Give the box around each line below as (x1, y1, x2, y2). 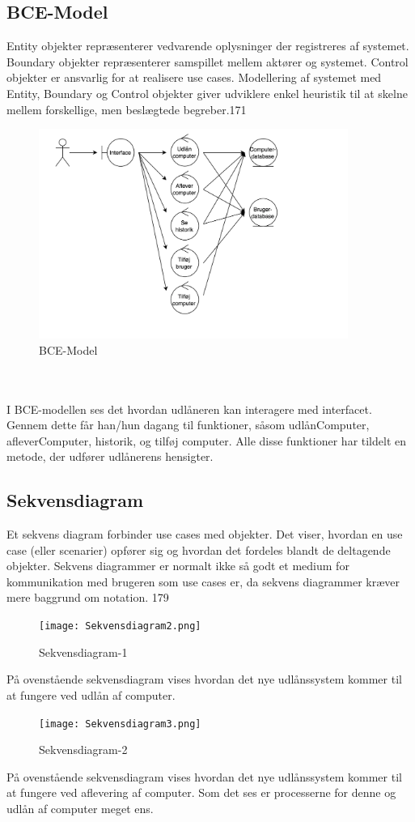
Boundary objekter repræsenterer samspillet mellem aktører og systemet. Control (6, 53, 409, 70)
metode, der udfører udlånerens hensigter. (6, 448, 214, 465)
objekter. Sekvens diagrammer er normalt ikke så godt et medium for (6, 557, 349, 574)
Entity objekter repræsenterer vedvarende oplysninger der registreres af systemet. (6, 37, 409, 54)
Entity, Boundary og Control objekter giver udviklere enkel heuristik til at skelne (6, 84, 408, 101)
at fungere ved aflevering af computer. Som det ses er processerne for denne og (6, 784, 396, 801)
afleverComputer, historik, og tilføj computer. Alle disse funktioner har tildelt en (6, 432, 407, 449)
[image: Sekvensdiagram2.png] (39, 620, 201, 632)
